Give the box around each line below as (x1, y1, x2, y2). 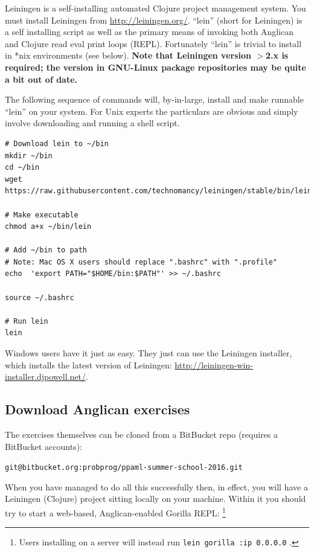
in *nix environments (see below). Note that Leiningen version (5, 49, 251, 62)
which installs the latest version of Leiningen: (5, 358, 172, 371)
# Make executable (5, 210, 78, 219)
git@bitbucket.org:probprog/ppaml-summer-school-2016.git (5, 463, 243, 472)
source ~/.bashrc (5, 293, 74, 302)
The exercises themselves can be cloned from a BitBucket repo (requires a (5, 428, 278, 441)
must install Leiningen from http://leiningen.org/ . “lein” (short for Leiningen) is (5, 13, 303, 26)
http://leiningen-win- (175, 358, 253, 371)
